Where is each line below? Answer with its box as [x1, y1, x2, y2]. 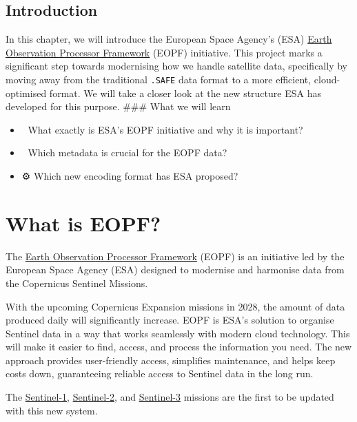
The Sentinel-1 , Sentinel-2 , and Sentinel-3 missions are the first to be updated [6, 390, 334, 404]
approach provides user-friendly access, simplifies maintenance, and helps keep [6, 352, 336, 367]
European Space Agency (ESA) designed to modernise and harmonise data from [6, 262, 345, 277]
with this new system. [6, 403, 98, 417]
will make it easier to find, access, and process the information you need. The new [6, 339, 352, 354]
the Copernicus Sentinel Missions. [6, 275, 148, 290]
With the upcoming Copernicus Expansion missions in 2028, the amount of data [6, 299, 345, 313]
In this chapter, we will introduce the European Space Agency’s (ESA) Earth [6, 32, 332, 46]
